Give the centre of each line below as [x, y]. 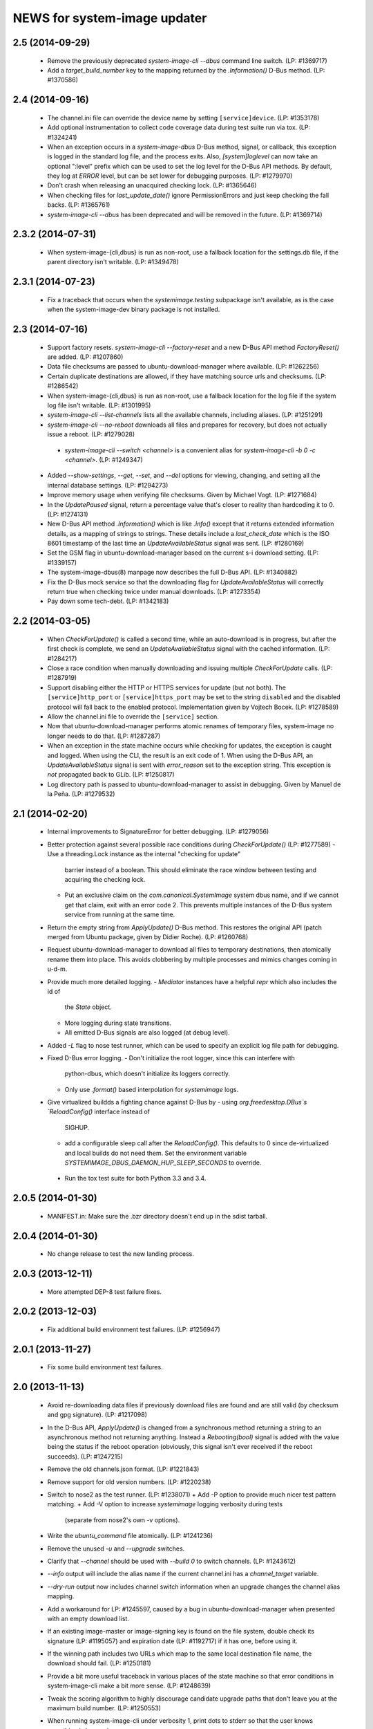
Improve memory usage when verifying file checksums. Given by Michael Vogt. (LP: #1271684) [182, 495]
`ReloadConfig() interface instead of [99, 1112]
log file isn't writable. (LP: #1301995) [99, 405]
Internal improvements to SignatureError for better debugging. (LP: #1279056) [158, 832]
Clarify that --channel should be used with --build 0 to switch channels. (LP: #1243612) [172, 1561]
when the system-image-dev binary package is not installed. [134, 309]
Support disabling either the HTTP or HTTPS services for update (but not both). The [167, 687]
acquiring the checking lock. [105, 880]
